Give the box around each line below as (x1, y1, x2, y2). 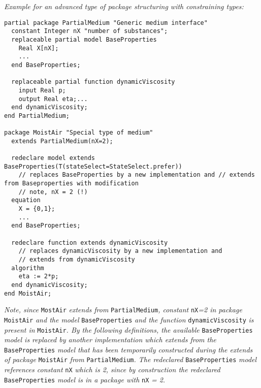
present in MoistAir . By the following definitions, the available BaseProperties (4, 324, 253, 335)
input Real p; (18, 86, 66, 94)
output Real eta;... (18, 95, 88, 103)
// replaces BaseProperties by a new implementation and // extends (18, 171, 255, 179)
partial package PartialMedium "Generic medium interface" (4, 19, 208, 26)
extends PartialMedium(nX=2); (11, 137, 113, 145)
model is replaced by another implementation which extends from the (4, 334, 216, 345)
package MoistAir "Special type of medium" (4, 129, 153, 137)
